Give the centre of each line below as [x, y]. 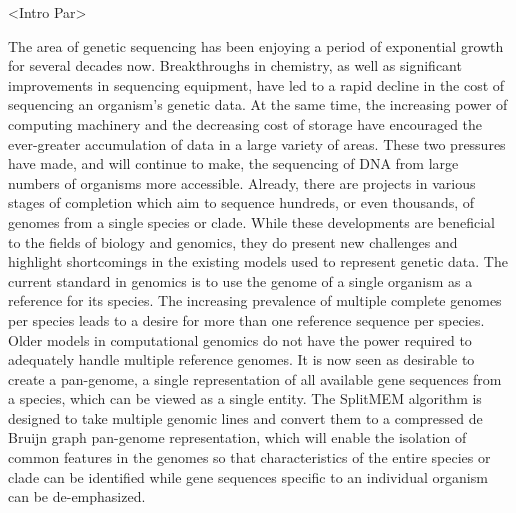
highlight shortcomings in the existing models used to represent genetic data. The [258, 261]
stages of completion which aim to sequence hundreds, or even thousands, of [241, 202]
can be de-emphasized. [77, 496]
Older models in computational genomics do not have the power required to [240, 339]
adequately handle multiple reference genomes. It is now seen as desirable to [241, 359]
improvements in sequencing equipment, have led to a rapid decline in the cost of [256, 84]
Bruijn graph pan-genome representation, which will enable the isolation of [237, 437]
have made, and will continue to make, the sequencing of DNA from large [233, 163]
